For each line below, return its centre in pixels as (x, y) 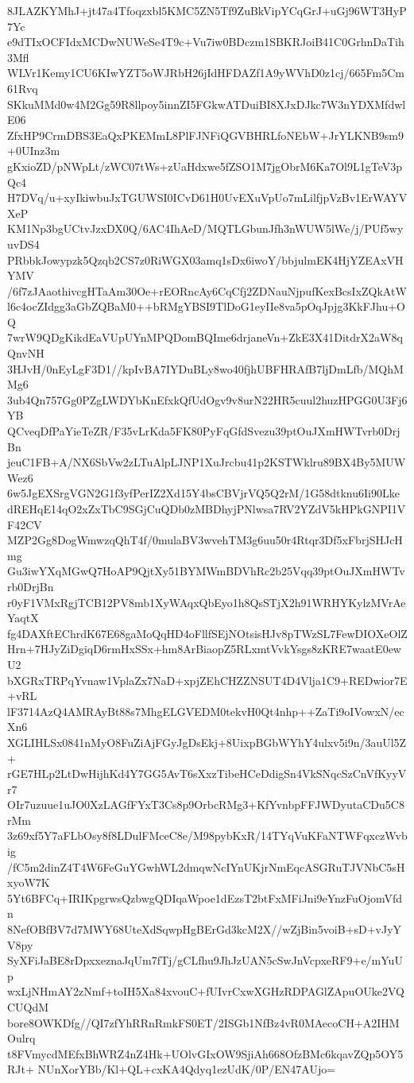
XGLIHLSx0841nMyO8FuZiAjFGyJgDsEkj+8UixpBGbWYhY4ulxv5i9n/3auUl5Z (207, 742)
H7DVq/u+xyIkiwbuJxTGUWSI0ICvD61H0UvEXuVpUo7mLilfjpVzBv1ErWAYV (207, 197)
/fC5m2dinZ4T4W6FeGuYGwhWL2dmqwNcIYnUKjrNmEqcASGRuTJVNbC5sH (206, 866)
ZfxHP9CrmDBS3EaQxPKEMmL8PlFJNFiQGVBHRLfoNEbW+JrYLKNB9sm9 (205, 135)
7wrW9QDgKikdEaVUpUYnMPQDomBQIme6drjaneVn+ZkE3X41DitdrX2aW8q (205, 337)
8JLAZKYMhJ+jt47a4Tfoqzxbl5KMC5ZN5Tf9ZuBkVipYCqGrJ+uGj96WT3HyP (207, 10)
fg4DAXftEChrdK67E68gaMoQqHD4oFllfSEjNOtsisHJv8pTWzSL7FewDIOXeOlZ (207, 633)
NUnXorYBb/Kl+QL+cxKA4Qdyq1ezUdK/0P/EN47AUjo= (187, 1069)
